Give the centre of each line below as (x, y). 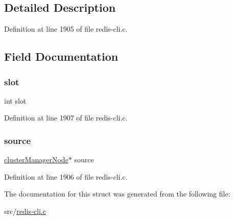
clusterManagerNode (36, 160)
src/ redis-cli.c (25, 211)
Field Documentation (61, 56)
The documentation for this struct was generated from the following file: (117, 194)
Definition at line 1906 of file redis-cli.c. (66, 176)
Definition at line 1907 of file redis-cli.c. (66, 118)
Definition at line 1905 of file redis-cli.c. (66, 29)
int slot (15, 100)
